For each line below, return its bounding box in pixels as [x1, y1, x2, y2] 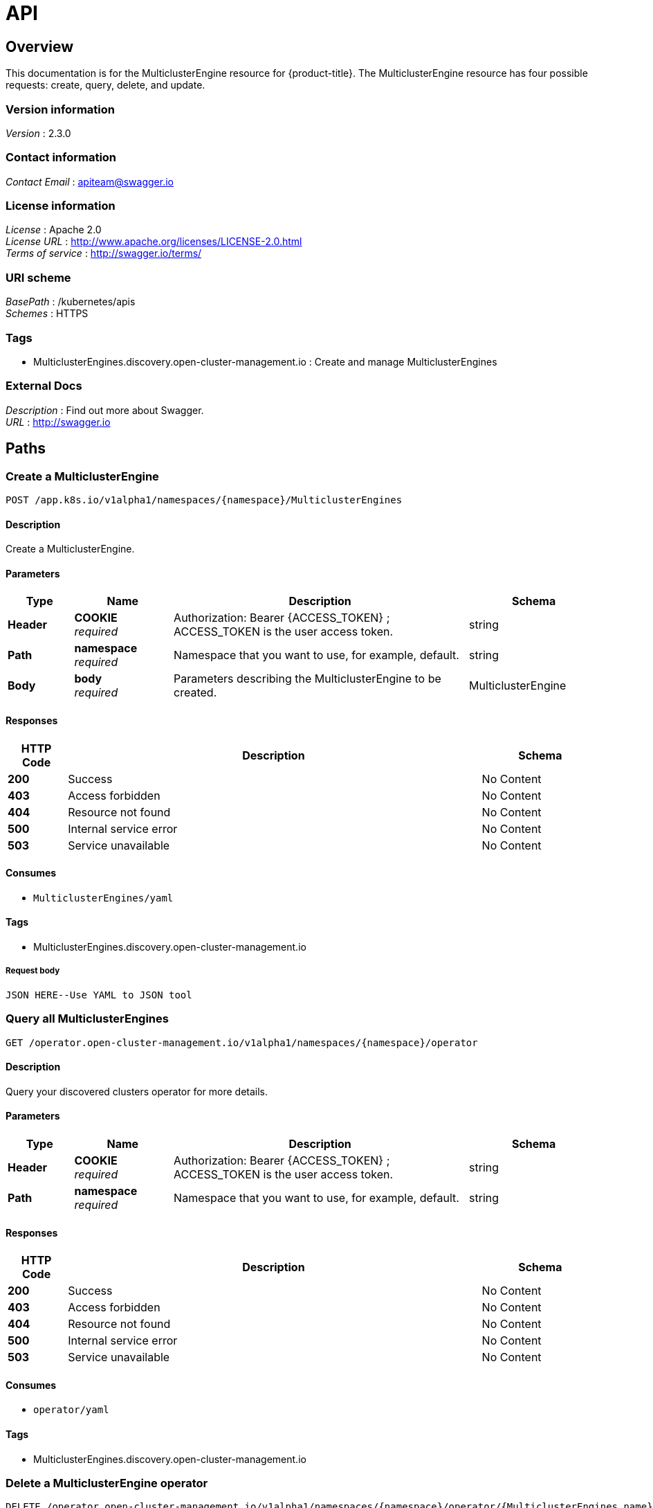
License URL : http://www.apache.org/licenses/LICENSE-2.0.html [6, 235, 302, 248]
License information [6, 199, 116, 213]
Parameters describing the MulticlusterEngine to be [174, 672, 441, 686]
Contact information [6, 150, 117, 165]
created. [174, 685, 217, 700]
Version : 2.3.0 [6, 127, 71, 139]
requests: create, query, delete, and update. [6, 79, 205, 91]
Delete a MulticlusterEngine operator [6, 1475, 208, 1490]
